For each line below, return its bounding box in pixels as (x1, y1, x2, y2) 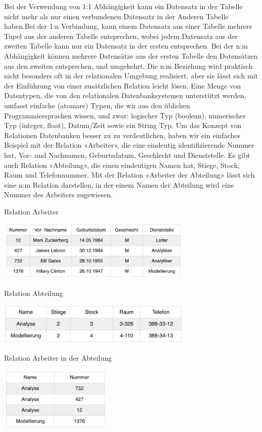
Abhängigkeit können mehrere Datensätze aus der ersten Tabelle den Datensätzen (4, 50, 258, 61)
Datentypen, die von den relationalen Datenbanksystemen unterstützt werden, (4, 90, 246, 101)
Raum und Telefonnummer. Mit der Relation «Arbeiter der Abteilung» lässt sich (4, 169, 255, 180)
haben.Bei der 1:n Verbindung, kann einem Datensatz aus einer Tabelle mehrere (4, 21, 252, 31)
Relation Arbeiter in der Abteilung (4, 353, 112, 363)
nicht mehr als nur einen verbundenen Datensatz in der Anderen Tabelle (4, 11, 229, 21)
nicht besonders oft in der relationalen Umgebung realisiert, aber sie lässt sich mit (4, 70, 258, 81)
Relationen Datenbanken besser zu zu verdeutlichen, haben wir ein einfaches (4, 129, 241, 140)
